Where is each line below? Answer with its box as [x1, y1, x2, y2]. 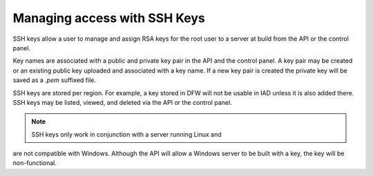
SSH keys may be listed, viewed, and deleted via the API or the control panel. [12, 98, 232, 106]
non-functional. [12, 159, 57, 167]
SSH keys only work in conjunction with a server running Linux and [31, 130, 222, 138]
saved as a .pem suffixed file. [12, 76, 97, 84]
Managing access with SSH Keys [12, 10, 205, 26]
